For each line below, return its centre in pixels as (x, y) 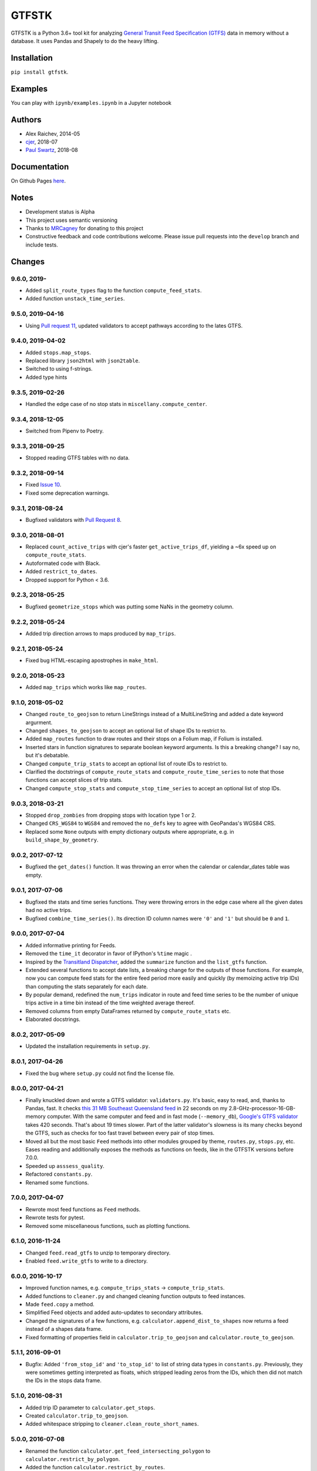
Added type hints (46, 377)
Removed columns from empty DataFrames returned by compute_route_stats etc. (128, 1011)
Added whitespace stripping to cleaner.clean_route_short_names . (112, 1424)
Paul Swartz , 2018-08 (52, 150)
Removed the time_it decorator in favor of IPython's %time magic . (109, 954)
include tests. (42, 245)
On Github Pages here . (38, 181)
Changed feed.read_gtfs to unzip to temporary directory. (98, 1253)
